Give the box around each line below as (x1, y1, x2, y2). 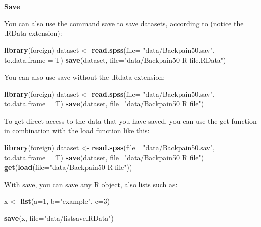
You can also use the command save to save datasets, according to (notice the (4, 18, 244, 28)
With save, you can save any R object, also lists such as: (4, 179, 178, 189)
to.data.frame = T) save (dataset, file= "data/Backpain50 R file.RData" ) (4, 54, 226, 65)
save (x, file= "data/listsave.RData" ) (4, 212, 114, 223)
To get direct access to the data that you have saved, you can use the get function (4, 115, 257, 126)
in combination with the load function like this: (4, 125, 150, 136)
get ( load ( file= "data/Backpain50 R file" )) (4, 162, 132, 173)
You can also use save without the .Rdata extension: (4, 71, 165, 82)
